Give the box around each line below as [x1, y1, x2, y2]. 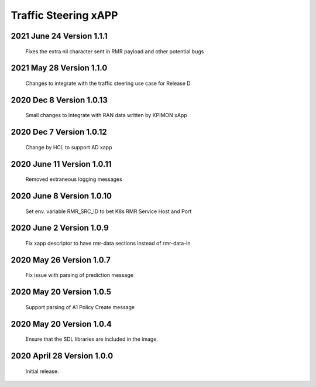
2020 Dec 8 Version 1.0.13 [11, 95, 108, 105]
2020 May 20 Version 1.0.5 [11, 287, 111, 297]
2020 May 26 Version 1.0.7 [11, 255, 111, 265]
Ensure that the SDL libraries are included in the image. [25, 335, 158, 343]
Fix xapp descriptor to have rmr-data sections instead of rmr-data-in [25, 240, 191, 246]
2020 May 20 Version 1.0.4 [11, 319, 112, 329]
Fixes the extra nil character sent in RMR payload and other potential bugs [25, 47, 204, 55]
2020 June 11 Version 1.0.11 [11, 159, 112, 169]
